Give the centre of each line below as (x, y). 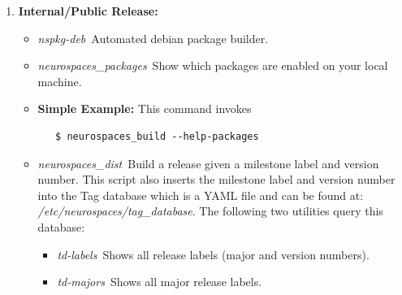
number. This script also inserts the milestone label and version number (216, 179)
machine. (60, 81)
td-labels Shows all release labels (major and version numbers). (213, 254)
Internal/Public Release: (88, 11)
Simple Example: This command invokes (145, 108)
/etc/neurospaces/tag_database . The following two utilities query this (210, 211)
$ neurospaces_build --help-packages (157, 136)
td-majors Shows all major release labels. (160, 282)
